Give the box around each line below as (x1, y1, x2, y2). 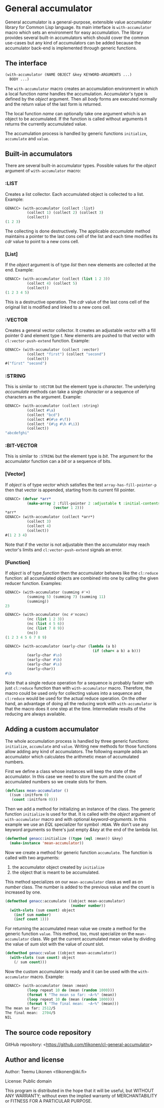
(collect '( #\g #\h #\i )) (26, 421, 80, 426)
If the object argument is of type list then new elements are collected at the (5, 262, 156, 268)
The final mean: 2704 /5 (5, 1010, 56, 1016)
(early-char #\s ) (26, 662, 62, 667)
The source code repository (5, 1028, 92, 1037)
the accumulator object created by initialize (12, 864, 105, 870)
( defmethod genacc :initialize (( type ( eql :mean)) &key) (5, 836, 123, 841)
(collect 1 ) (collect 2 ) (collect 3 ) (26, 210, 104, 215)
